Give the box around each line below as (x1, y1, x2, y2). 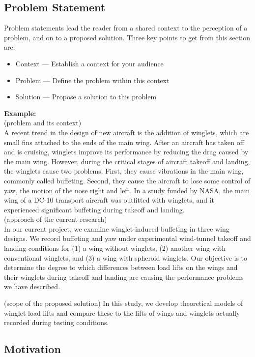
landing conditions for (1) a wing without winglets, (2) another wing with (4, 243, 226, 253)
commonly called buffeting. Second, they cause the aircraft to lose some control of (4, 175, 251, 185)
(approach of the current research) (4, 214, 107, 224)
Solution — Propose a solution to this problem (15, 91, 157, 102)
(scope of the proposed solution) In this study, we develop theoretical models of (4, 298, 243, 308)
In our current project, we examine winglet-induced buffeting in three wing (4, 223, 229, 234)
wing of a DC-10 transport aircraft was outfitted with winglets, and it (4, 195, 214, 205)
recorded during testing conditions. (4, 317, 109, 327)
